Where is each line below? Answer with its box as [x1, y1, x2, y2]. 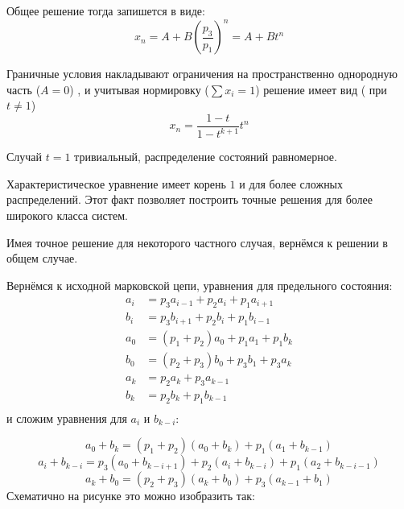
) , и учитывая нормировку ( [69, 81, 209, 97]
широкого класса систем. [6, 207, 128, 224]
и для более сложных [239, 175, 344, 192]
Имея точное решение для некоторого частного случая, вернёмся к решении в [6, 234, 388, 250]
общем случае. [6, 250, 78, 267]
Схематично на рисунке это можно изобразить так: [6, 487, 255, 504]
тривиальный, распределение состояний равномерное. [74, 148, 337, 165]
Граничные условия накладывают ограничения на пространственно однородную [6, 65, 398, 82]
